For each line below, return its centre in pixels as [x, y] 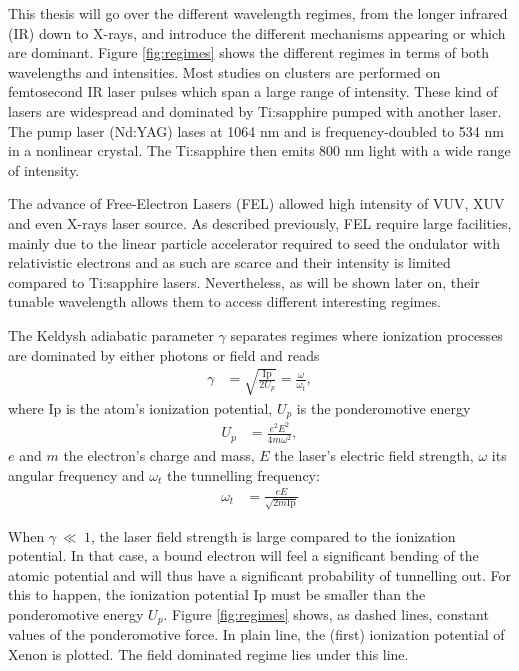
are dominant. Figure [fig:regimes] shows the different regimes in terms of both [249, 52]
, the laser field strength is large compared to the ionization [273, 535]
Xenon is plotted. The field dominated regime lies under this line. [208, 653]
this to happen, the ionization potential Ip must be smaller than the [217, 594]
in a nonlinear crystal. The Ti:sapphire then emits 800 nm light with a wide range [259, 150]
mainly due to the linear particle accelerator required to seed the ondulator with [254, 242]
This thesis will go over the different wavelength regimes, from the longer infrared [258, 13]
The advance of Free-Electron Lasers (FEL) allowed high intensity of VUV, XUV [256, 203]
